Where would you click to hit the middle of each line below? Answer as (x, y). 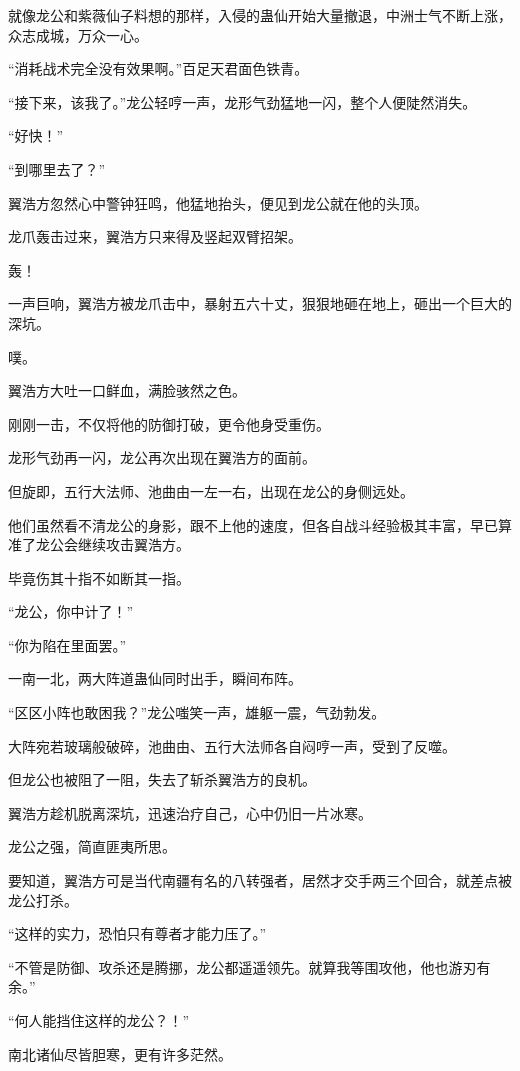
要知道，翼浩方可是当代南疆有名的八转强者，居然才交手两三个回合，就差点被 (260, 880)
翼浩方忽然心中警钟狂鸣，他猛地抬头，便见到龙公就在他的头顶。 (218, 202)
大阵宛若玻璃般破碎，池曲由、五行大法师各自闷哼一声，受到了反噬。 (232, 745)
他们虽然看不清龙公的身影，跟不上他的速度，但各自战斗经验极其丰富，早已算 (260, 524)
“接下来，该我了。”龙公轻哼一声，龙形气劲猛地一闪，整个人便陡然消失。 (242, 101)
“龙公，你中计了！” (71, 611)
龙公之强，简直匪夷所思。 (92, 846)
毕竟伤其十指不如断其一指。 (99, 577)
